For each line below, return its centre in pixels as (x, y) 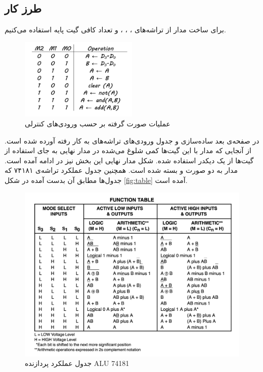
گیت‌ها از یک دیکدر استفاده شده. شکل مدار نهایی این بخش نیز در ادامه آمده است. (129, 160)
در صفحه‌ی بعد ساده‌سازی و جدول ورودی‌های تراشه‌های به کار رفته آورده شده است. (132, 140)
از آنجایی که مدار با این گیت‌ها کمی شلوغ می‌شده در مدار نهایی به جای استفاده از (128, 150)
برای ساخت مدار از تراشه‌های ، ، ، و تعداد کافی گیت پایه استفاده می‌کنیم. (115, 30)
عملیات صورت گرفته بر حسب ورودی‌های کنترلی (98, 123)
